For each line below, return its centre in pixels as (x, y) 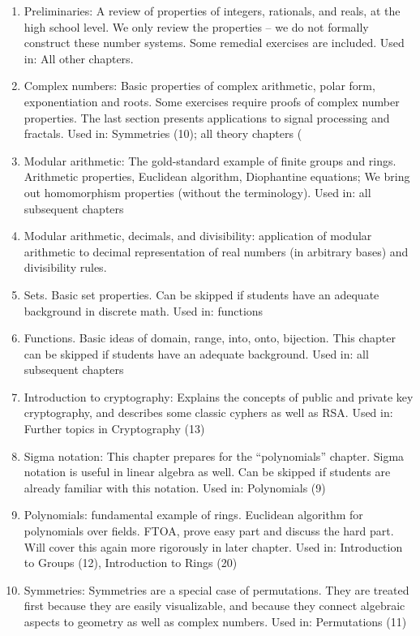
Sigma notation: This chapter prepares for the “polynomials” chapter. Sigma (214, 456)
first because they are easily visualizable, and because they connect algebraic (214, 606)
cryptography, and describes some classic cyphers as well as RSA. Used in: (208, 413)
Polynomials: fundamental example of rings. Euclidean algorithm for (193, 515)
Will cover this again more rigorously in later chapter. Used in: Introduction (213, 546)
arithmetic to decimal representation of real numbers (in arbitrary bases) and (216, 251)
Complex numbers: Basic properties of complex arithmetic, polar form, (199, 86)
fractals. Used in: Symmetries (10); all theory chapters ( (163, 133)
